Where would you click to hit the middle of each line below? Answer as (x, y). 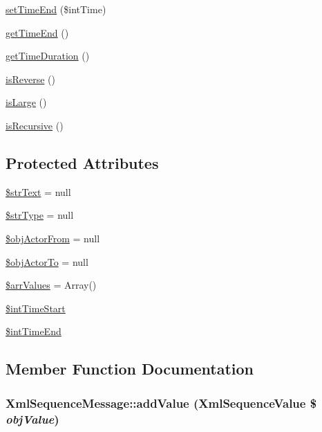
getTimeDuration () (48, 56)
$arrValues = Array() (51, 285)
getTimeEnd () (37, 32)
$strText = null (38, 191)
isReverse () (30, 79)
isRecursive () (35, 125)
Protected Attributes (82, 162)
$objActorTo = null (47, 261)
